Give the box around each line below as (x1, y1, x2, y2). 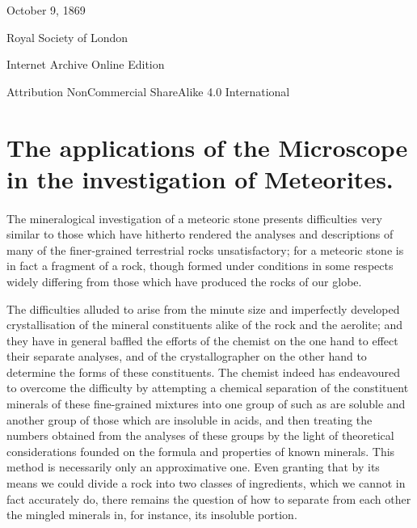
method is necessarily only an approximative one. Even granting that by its (6, 458, 380, 475)
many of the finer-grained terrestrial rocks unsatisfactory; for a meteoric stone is (6, 241, 404, 258)
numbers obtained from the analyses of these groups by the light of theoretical (6, 427, 394, 444)
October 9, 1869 (6, 2, 86, 18)
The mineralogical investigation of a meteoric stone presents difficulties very (6, 209, 382, 226)
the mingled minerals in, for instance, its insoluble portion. (6, 506, 297, 523)
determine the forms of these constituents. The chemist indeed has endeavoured (6, 363, 401, 380)
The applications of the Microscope (6, 130, 408, 163)
